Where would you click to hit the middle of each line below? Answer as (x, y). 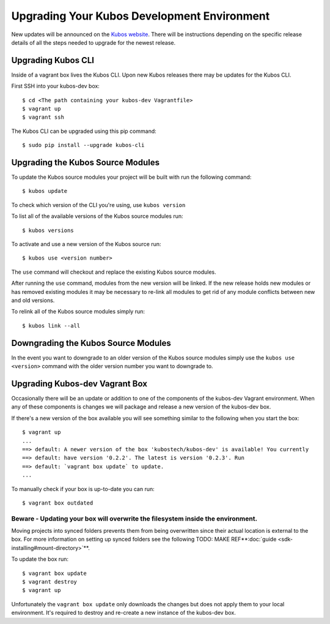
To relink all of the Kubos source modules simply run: (78, 312)
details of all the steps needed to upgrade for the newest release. (94, 42)
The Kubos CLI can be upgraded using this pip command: (84, 131)
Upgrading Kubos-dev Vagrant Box (79, 384)
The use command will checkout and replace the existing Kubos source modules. (114, 272)
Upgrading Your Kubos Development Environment (141, 16)
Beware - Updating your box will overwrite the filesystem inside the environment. (134, 519)
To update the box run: (40, 559)
